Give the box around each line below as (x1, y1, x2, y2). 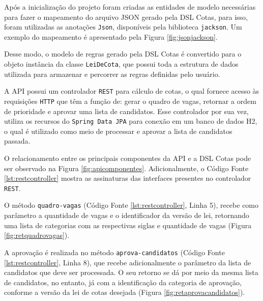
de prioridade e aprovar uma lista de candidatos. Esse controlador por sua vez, (4, 105, 249, 116)
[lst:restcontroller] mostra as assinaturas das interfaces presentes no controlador (4, 173, 251, 183)
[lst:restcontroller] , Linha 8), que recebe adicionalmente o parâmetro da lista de (4, 257, 251, 267)
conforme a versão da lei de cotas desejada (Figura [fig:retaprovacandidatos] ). (4, 287, 245, 297)
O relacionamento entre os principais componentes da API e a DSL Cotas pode (4, 153, 251, 163)
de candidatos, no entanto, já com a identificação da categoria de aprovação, (4, 277, 242, 287)
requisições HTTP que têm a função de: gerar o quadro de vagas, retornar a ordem (4, 95, 256, 106)
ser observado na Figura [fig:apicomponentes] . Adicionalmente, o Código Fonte (4, 162, 249, 173)
